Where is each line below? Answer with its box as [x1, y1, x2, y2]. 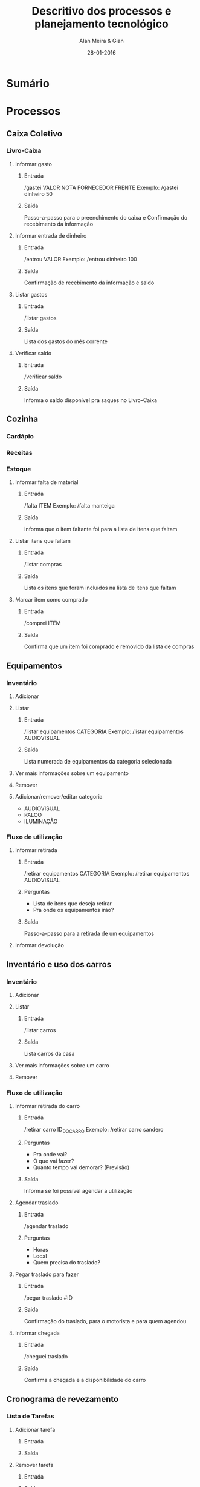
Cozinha [6, 414, 39, 425]
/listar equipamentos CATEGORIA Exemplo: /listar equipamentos [24, 728, 184, 735]
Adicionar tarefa [15, 1426, 56, 1433]
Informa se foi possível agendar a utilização [24, 1187, 133, 1195]
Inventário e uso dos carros [6, 959, 112, 970]
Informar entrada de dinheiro [15, 232, 87, 239]
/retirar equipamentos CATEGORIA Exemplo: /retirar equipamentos [24, 870, 190, 878]
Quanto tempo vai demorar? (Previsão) [33, 1164, 130, 1171]
